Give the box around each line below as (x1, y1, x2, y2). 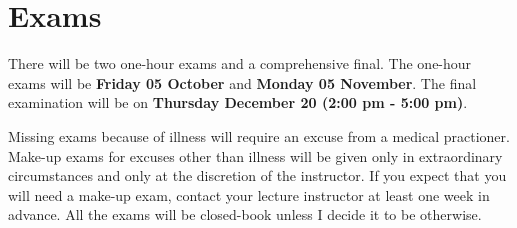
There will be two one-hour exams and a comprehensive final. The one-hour (8, 53, 472, 74)
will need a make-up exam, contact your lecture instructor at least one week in (8, 184, 490, 205)
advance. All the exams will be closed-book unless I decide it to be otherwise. (8, 204, 482, 225)
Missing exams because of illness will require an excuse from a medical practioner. (8, 125, 510, 146)
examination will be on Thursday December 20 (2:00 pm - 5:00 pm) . (8, 92, 468, 113)
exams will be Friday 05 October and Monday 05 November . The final (8, 72, 477, 93)
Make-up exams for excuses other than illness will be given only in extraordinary (8, 145, 503, 166)
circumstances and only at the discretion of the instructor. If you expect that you (8, 165, 507, 186)
